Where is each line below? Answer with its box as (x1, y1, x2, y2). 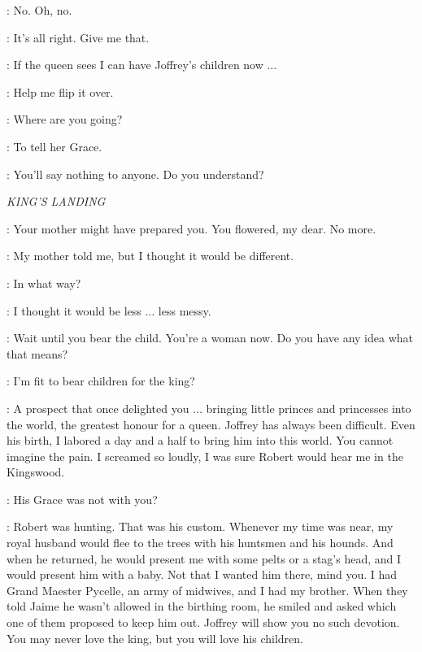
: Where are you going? (7, 111, 123, 128)
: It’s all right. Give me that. (7, 28, 150, 46)
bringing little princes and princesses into (206, 399, 411, 416)
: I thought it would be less (7, 302, 141, 319)
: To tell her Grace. (7, 137, 102, 154)
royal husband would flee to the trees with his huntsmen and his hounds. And (7, 534, 394, 551)
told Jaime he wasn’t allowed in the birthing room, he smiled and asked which (7, 598, 397, 615)
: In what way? (7, 274, 81, 291)
